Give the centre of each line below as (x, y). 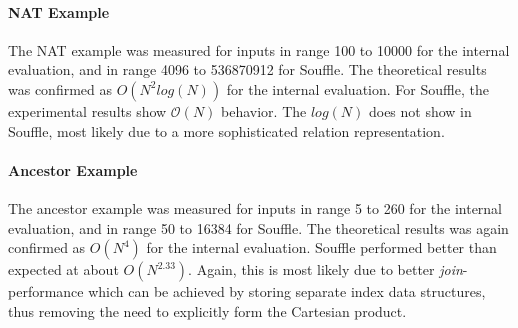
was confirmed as (60, 88)
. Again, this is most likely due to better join (325, 269)
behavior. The (264, 110)
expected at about (63, 269)
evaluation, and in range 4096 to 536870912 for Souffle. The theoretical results (247, 69)
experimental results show (87, 110)
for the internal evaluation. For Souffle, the (357, 88)
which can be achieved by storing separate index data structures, (287, 291)
